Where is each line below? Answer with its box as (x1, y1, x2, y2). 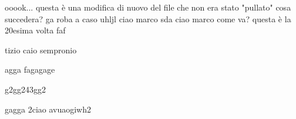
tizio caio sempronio (5, 43, 77, 56)
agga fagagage (5, 63, 55, 76)
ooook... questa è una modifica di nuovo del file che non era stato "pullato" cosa (5, 1, 291, 13)
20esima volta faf (5, 24, 66, 36)
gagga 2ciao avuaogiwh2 (5, 103, 91, 115)
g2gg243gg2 (5, 83, 46, 95)
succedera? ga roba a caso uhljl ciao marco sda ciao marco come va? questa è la (5, 12, 291, 25)
